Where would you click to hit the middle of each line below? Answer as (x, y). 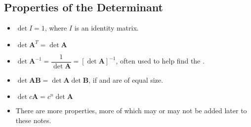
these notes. (33, 120)
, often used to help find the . (160, 61)
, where (56, 28)
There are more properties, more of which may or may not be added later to (131, 111)
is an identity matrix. (106, 28)
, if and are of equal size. (126, 79)
